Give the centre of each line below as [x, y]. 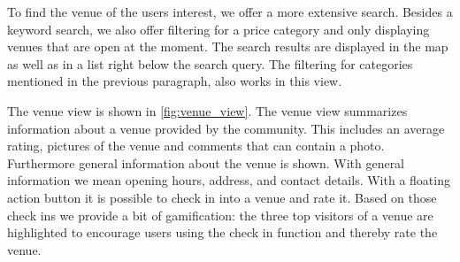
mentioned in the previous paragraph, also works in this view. [175, 81]
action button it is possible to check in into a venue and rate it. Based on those [222, 197]
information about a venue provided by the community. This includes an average [226, 128]
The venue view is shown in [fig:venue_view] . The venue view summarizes [207, 110]
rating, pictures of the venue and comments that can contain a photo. [196, 146]
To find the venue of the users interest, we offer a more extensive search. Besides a [230, 12]
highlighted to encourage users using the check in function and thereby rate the [222, 232]
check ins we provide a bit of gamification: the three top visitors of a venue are [220, 215]
